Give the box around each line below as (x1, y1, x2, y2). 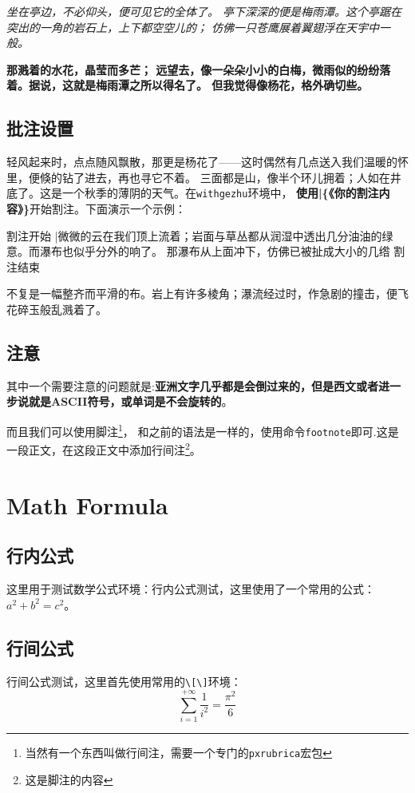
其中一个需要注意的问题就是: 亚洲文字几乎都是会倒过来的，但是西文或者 (6, 377, 378, 394)
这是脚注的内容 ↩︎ (25, 771, 113, 787)
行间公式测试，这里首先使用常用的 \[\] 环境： (6, 672, 242, 689)
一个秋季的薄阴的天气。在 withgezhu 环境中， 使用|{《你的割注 (61, 184, 379, 201)
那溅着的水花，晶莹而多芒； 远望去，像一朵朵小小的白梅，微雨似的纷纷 (6, 61, 380, 77)
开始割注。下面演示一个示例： (30, 200, 187, 217)
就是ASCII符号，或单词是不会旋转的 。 (28, 393, 233, 410)
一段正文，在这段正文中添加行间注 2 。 (6, 439, 201, 458)
